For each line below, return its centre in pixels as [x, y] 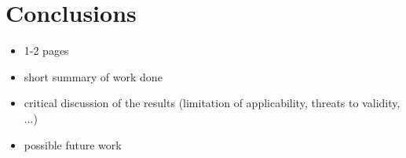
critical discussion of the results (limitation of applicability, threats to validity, [212, 103]
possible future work [73, 144]
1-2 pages [46, 50]
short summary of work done [93, 76]
